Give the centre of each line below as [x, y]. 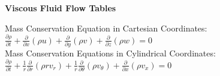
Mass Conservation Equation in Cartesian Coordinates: [106, 28]
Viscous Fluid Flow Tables [61, 8]
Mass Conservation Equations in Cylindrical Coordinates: [110, 53]
